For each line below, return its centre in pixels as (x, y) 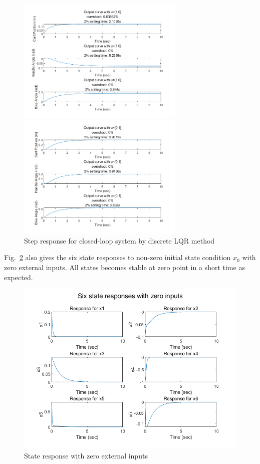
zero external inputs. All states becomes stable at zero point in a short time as (124, 267)
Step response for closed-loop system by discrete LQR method (119, 240)
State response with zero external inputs (86, 455)
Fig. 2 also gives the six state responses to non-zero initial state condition (117, 257)
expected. (19, 277)
